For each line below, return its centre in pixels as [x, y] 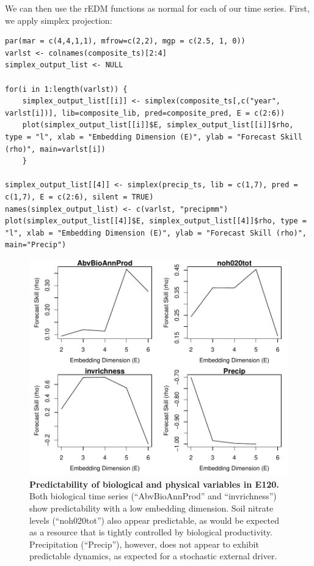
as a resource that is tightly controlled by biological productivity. [151, 532]
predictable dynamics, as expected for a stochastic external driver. [153, 556]
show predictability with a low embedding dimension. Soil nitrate [152, 508]
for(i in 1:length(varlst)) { [66, 89]
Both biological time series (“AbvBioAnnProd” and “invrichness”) [153, 496]
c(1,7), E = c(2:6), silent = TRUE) [79, 197]
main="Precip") [36, 245]
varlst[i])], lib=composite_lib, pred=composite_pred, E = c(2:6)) [145, 113]
